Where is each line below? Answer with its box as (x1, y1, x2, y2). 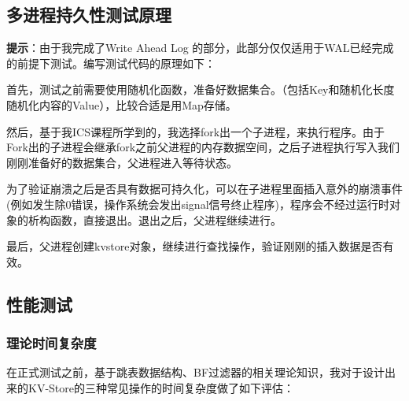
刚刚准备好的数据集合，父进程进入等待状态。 (6, 154, 238, 170)
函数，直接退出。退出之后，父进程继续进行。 (50, 211, 282, 228)
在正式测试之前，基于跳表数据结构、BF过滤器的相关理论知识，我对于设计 (6, 364, 385, 381)
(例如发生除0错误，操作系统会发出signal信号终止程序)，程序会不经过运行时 (6, 195, 389, 212)
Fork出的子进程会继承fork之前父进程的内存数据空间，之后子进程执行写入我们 (6, 139, 400, 155)
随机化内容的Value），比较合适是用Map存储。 (6, 96, 237, 113)
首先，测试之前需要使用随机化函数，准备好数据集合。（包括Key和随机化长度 (6, 81, 395, 98)
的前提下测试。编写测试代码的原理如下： (6, 54, 216, 71)
